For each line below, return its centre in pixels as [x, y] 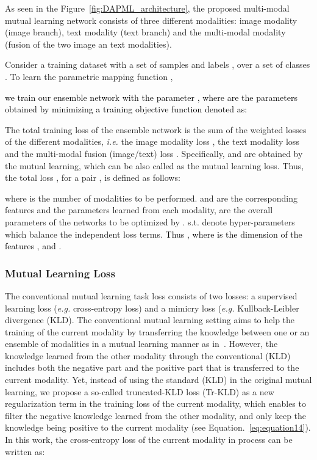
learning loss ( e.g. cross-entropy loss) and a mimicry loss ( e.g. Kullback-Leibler [152, 308]
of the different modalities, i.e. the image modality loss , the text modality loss [152, 141]
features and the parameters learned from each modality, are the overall [139, 210]
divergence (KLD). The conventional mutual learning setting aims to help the [150, 320]
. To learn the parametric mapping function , [89, 76]
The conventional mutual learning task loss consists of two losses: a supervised [151, 295]
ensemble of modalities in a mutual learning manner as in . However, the [141, 344]
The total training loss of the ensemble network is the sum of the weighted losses [156, 129]
